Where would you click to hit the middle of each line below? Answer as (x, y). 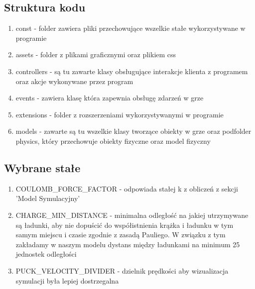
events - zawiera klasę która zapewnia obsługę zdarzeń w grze (110, 98)
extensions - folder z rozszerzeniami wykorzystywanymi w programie (120, 114)
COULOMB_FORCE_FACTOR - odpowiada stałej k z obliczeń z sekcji (127, 188)
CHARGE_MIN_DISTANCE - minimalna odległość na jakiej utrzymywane (132, 215)
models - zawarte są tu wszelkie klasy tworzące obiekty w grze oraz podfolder (133, 131)
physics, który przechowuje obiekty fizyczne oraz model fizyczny (113, 141)
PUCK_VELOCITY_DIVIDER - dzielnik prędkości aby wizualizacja (122, 270)
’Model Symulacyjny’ (48, 198)
